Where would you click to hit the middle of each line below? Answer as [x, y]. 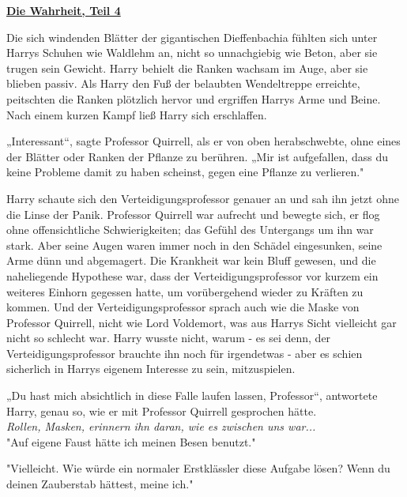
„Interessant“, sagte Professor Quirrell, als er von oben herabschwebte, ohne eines [203, 141]
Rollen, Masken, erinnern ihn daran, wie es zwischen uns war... [161, 426]
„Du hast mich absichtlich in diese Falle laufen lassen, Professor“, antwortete [192, 395]
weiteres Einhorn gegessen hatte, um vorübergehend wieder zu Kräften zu [185, 291]
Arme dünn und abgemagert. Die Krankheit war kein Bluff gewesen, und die [191, 260]
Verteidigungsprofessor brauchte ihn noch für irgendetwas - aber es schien [185, 353]
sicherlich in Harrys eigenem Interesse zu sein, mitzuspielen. [151, 369]
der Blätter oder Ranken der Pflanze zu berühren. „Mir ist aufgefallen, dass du [197, 156]
